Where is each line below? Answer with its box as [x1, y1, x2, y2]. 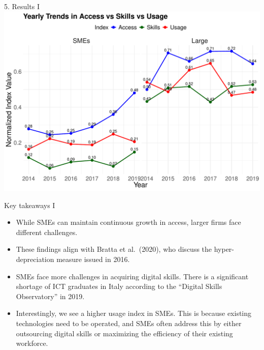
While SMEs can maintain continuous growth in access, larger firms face [16, 217, 241, 227]
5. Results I [4, 1, 40, 11]
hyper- [214, 244, 235, 254]
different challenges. [16, 226, 78, 237]
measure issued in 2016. [56, 253, 130, 264]
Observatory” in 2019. [16, 290, 85, 301]
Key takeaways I [4, 199, 55, 210]
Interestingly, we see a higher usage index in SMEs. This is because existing [16, 308, 252, 318]
